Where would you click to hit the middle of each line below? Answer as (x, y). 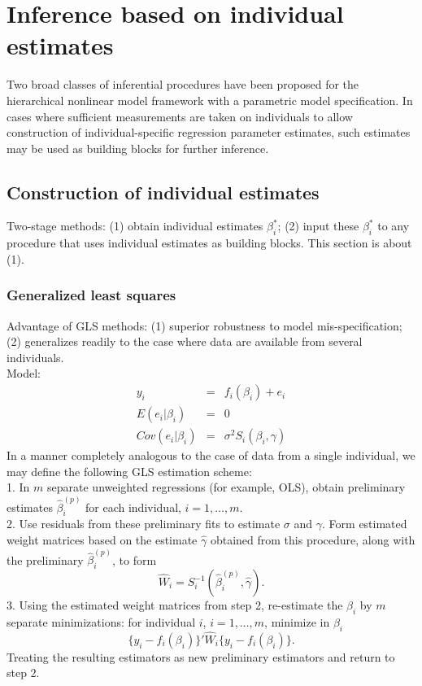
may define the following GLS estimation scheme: (129, 471)
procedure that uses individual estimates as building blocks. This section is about (209, 243)
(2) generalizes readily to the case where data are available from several (185, 341)
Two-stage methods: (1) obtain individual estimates (135, 226)
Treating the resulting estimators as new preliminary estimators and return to (201, 656)
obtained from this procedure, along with (313, 539)
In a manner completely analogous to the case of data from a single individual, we (211, 455)
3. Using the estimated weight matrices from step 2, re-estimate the (175, 605)
